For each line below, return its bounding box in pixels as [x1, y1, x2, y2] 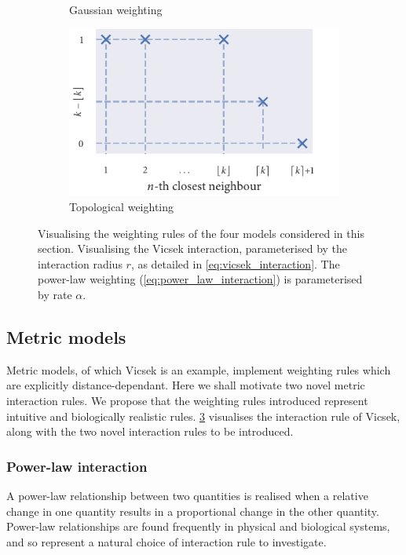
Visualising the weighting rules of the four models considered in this [38, 225, 364, 241]
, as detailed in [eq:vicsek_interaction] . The [130, 255, 340, 272]
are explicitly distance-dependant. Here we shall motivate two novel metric [6, 377, 365, 393]
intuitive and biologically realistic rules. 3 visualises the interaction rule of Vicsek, [6, 407, 401, 424]
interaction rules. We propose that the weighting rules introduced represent [6, 392, 368, 408]
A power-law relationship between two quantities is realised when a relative [6, 487, 368, 503]
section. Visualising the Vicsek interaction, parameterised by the [38, 240, 348, 257]
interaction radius [38, 255, 123, 272]
